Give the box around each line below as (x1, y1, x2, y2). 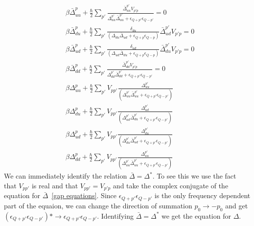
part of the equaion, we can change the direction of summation (4, 200, 192, 210)
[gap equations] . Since (51, 190, 117, 201)
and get (225, 200, 248, 210)
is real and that (31, 180, 78, 190)
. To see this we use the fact (152, 171, 236, 181)
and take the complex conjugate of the (113, 180, 229, 190)
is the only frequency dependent (154, 190, 251, 201)
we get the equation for (161, 210, 231, 221)
